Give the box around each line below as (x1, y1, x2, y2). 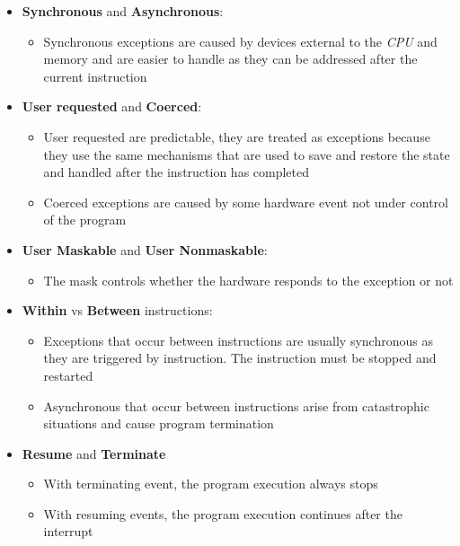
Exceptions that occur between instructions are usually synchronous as (43, 330, 433, 349)
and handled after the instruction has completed (43, 163, 310, 181)
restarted (43, 365, 93, 384)
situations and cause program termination (43, 414, 274, 433)
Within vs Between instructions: (22, 301, 213, 320)
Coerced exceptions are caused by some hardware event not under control (43, 192, 448, 211)
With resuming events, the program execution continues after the (43, 504, 402, 523)
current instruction (43, 66, 147, 85)
